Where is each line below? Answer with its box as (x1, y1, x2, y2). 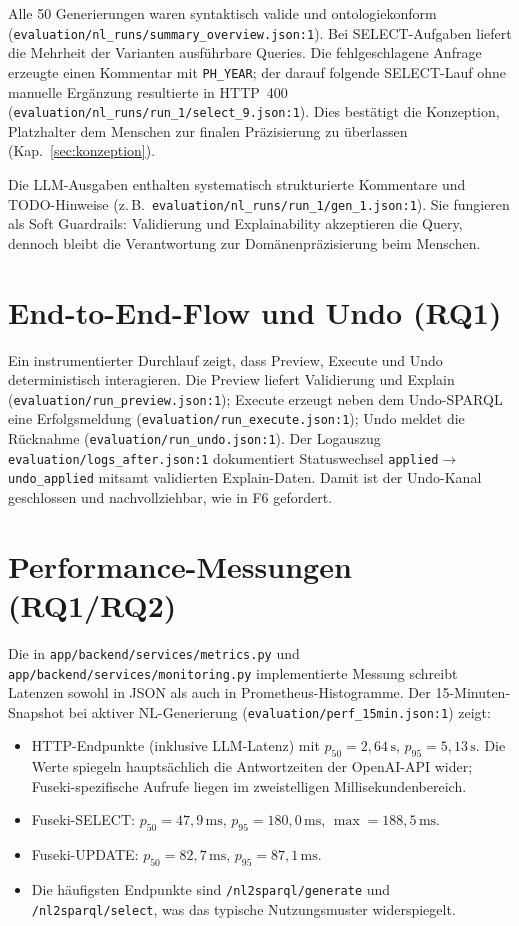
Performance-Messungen (8, 545, 352, 586)
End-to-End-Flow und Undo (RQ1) (8, 291, 502, 332)
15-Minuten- (435, 682, 511, 703)
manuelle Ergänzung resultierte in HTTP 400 (8, 81, 288, 102)
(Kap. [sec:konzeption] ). (8, 140, 156, 161)
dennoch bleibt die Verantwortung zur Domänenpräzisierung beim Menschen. (8, 232, 481, 253)
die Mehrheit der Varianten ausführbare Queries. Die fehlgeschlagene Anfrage (8, 42, 482, 63)
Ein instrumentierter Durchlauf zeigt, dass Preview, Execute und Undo (8, 349, 443, 370)
